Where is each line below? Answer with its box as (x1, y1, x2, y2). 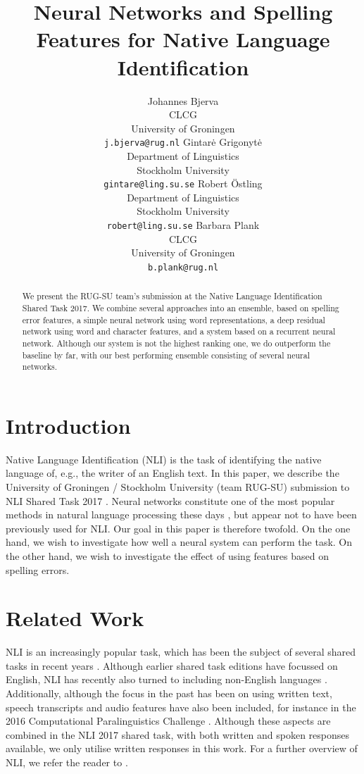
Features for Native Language (36, 25, 330, 54)
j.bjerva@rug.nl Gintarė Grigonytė (104, 135, 262, 149)
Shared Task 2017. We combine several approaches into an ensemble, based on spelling (22, 301, 339, 313)
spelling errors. (6, 562, 70, 577)
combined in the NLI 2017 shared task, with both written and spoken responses (6, 727, 350, 742)
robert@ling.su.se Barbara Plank (106, 217, 260, 232)
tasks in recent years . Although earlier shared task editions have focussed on (6, 658, 338, 673)
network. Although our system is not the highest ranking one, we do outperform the (22, 337, 331, 349)
